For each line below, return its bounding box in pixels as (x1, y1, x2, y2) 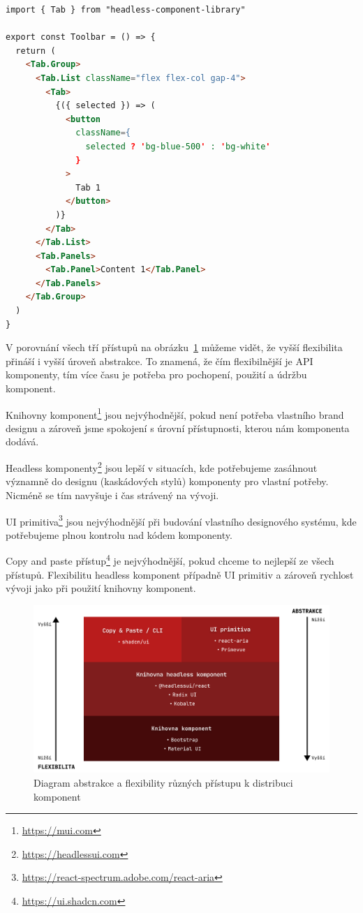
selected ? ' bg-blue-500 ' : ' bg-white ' (85, 141, 271, 151)
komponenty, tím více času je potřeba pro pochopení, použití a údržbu (6, 367, 307, 382)
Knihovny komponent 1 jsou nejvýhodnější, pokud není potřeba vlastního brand (6, 405, 344, 422)
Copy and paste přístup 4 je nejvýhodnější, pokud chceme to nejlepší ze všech (6, 551, 334, 567)
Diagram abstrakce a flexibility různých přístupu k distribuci (34, 775, 293, 789)
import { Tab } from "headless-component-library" (6, 5, 246, 15)
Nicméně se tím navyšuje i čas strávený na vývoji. (6, 487, 219, 502)
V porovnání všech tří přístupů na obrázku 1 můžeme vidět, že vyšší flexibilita (6, 340, 343, 355)
